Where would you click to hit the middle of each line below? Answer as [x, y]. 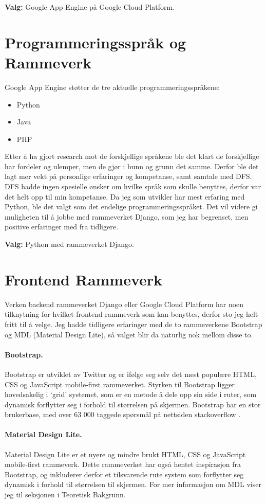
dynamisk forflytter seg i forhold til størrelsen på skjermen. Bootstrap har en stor [133, 404]
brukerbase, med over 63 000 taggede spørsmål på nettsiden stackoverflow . [123, 414]
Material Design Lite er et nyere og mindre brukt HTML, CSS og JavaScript [125, 454]
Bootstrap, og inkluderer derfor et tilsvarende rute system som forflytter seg [124, 474]
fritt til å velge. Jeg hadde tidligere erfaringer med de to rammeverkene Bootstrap [134, 324]
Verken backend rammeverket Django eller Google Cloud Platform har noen [124, 304]
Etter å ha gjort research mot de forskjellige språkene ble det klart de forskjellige [132, 156]
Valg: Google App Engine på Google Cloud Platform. [90, 7]
